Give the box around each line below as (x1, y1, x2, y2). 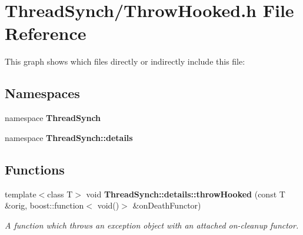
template (5, 187, 36, 200)
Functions (5, 160, 65, 178)
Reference (5, 21, 86, 45)
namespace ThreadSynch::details (5, 131, 133, 143)
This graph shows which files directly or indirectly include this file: (5, 55, 245, 68)
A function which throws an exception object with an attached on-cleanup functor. (5, 219, 299, 231)
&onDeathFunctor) (132, 199, 201, 211)
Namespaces (5, 84, 80, 102)
